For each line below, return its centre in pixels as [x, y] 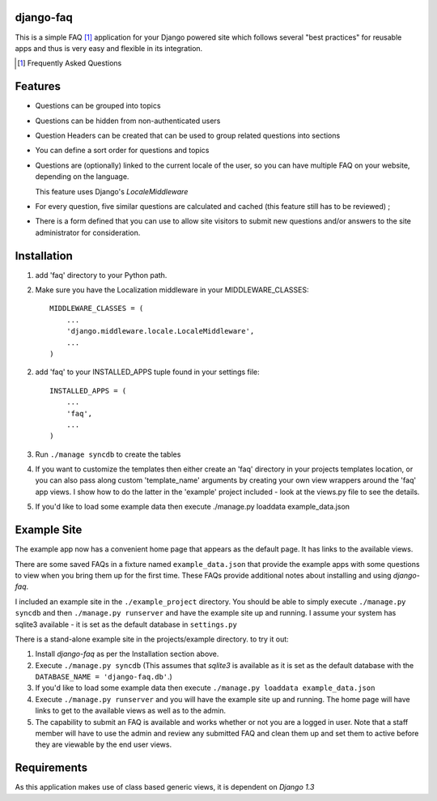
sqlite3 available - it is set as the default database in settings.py [126, 624]
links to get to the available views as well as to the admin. [131, 711]
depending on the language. [82, 177]
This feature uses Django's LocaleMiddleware [112, 191]
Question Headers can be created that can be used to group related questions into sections [188, 135]
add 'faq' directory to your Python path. [101, 275]
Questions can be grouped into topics [98, 106]
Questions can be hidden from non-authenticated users [128, 121]
